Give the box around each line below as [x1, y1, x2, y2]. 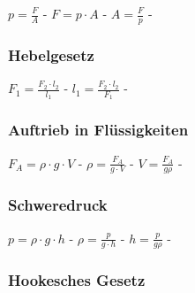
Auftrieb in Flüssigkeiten [8, 119, 189, 141]
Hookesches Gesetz [8, 269, 146, 291]
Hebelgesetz [8, 43, 94, 66]
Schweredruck [8, 194, 108, 216]
